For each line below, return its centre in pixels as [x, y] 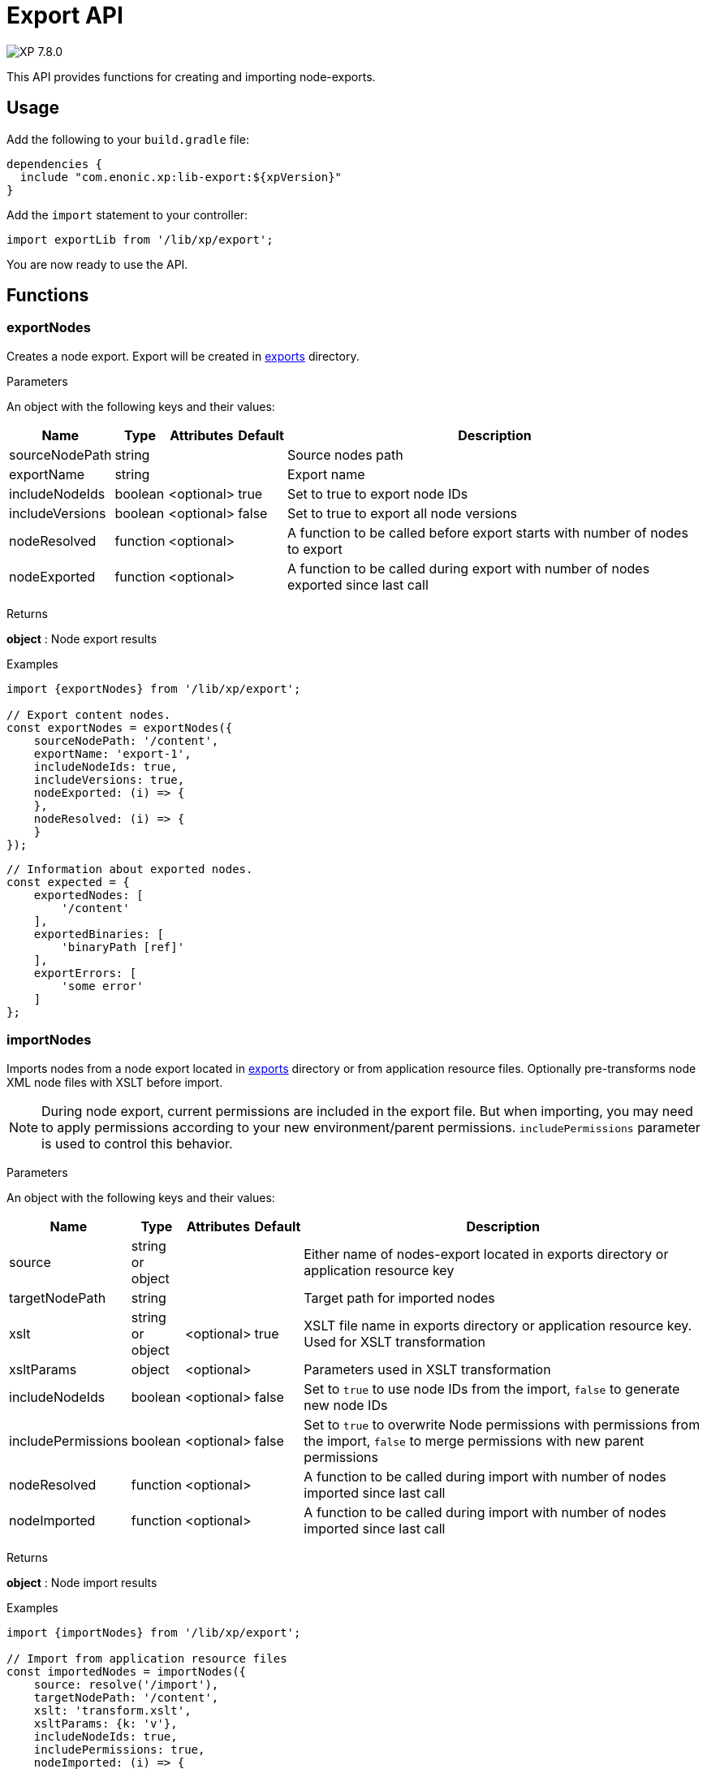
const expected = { [68, 882]
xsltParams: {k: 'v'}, [106, 1723]
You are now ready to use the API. [97, 264]
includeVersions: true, [109, 779]
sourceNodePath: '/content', [126, 740]
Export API [65, 15]
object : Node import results [82, 1582]
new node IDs [346, 1405]
